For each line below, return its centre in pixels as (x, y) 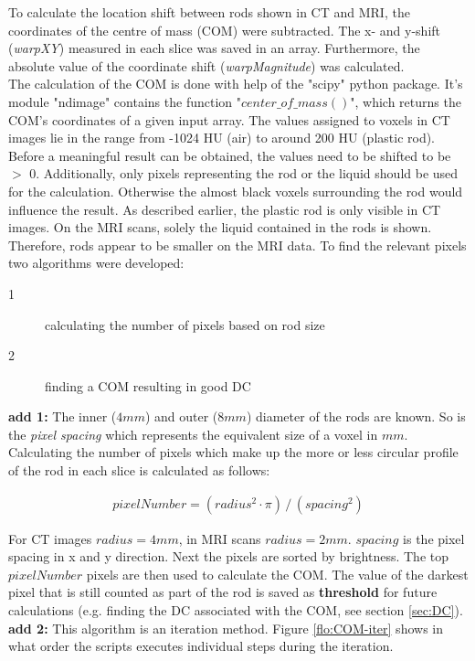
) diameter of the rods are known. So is (356, 416)
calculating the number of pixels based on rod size (185, 324)
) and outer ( (181, 416)
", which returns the (406, 101)
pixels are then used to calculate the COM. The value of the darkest (277, 574)
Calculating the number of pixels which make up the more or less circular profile (233, 452)
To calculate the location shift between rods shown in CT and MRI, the (209, 12)
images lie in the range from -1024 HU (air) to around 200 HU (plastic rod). (222, 138)
